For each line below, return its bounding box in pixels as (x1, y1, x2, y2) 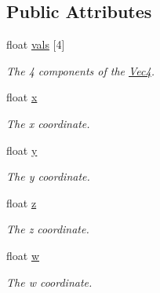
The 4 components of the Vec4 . (6, 62, 155, 79)
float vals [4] (6, 36, 65, 53)
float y (6, 141, 38, 158)
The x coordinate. (6, 115, 90, 131)
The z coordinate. (6, 221, 89, 237)
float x (6, 89, 38, 105)
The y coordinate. (6, 168, 90, 185)
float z (6, 194, 37, 211)
